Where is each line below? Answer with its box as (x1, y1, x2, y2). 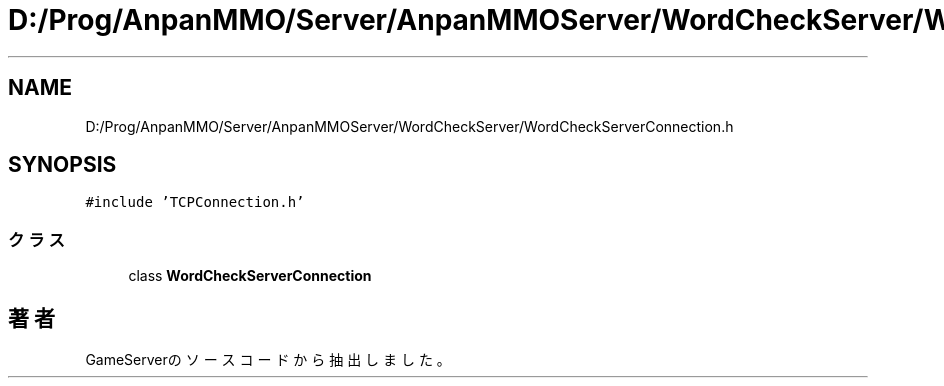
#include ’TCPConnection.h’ (85, 194, 305, 211)
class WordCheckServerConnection (128, 267, 372, 285)
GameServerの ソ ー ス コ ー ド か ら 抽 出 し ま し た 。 (85, 351, 451, 369)
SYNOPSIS (8, 152, 117, 178)
